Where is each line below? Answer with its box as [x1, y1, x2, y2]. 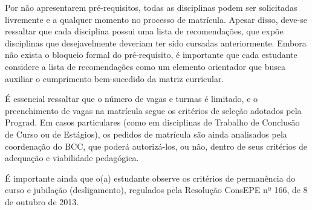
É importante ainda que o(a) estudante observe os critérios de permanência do [5, 171, 296, 184]
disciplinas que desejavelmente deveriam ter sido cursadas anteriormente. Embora [5, 36, 307, 49]
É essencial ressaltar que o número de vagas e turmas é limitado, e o [5, 92, 258, 105]
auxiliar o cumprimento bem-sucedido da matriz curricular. [5, 72, 224, 84]
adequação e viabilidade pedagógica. [5, 151, 139, 164]
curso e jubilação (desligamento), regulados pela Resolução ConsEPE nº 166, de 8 [5, 183, 308, 196]
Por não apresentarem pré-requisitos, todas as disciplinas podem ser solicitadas [5, 1, 297, 13]
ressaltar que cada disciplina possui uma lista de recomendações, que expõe [5, 25, 284, 37]
